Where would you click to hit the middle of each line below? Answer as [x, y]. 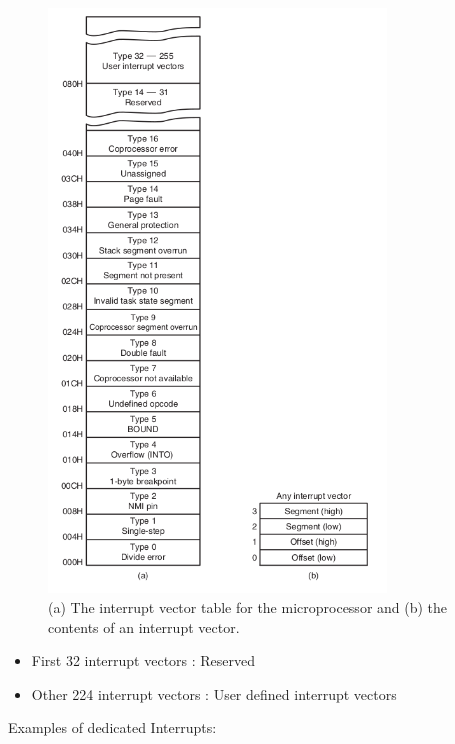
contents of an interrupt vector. [144, 626]
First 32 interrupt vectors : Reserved [143, 660]
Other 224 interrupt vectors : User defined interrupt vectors [214, 693]
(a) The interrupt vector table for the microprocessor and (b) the [248, 607]
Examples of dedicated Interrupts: [112, 727]
